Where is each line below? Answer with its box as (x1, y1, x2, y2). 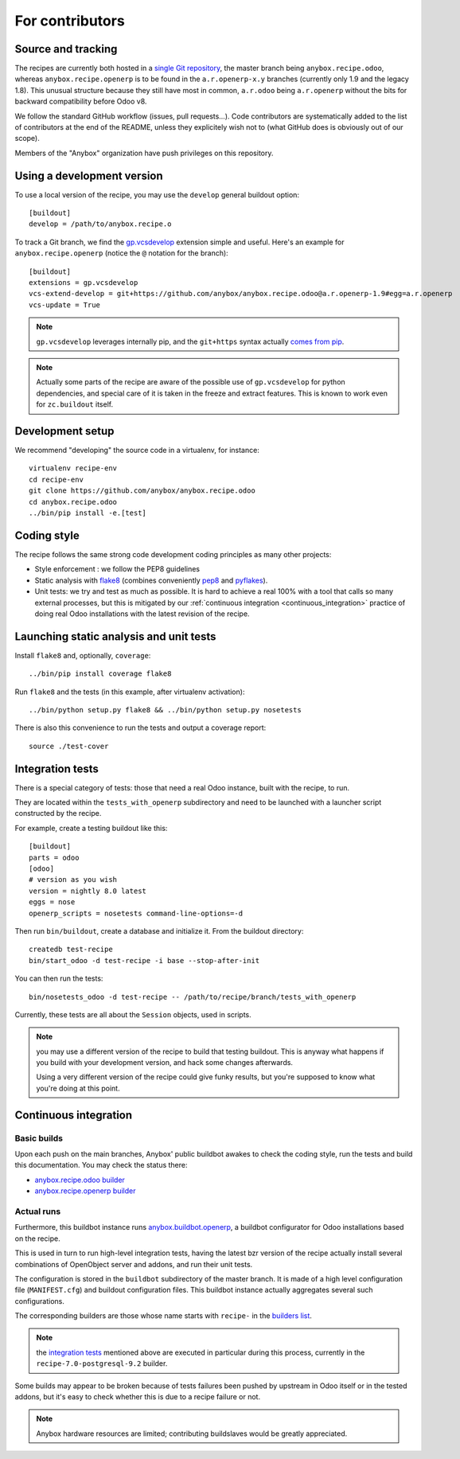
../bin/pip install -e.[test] (29, 509, 147, 517)
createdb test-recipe (29, 945, 113, 954)
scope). (14, 134, 40, 143)
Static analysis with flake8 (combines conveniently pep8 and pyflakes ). (34, 575, 268, 585)
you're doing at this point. (36, 1083, 120, 1093)
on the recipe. (14, 1234, 60, 1243)
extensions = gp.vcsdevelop (29, 279, 138, 287)
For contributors (14, 12, 125, 29)
